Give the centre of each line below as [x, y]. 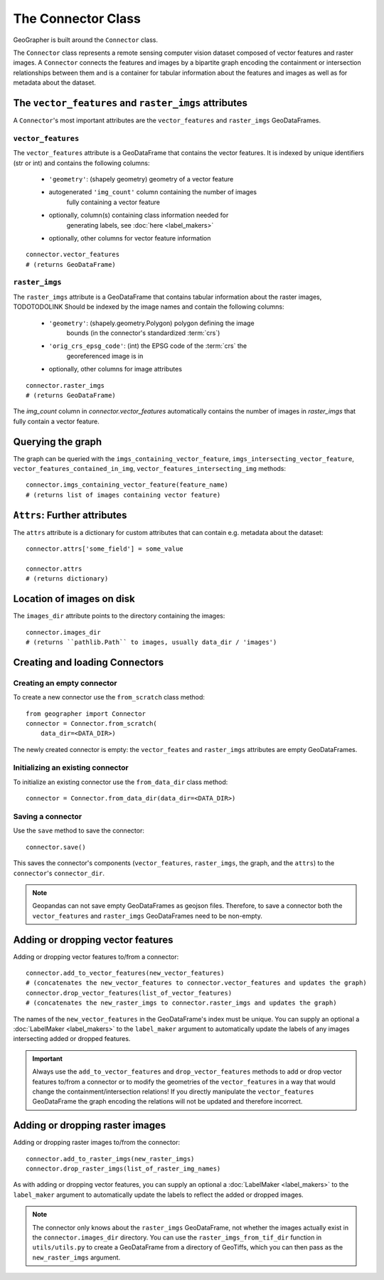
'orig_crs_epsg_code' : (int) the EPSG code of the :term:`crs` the [148, 346]
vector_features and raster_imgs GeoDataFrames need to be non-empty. [147, 916]
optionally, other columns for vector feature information [130, 238]
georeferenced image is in [105, 356]
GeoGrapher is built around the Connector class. [86, 40]
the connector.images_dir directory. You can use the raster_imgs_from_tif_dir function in [177, 1237]
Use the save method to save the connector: [79, 831]
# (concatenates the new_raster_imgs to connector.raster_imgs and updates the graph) [181, 1003]
